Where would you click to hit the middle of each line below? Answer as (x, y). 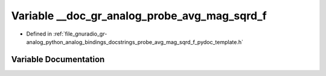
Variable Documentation (58, 59)
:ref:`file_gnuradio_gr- (80, 34)
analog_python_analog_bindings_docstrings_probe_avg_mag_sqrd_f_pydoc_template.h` (135, 42)
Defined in (39, 34)
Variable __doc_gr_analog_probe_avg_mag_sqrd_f (139, 16)
